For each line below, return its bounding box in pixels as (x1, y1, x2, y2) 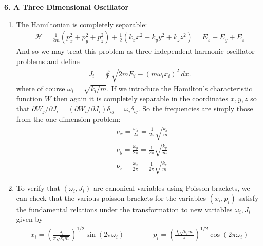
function (16, 93, 42, 104)
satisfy (238, 192, 259, 203)
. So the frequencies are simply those (138, 103, 253, 114)
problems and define (16, 55, 80, 66)
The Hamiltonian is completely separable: (16, 18, 147, 29)
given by (16, 214, 43, 224)
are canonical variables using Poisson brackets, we (93, 182, 250, 193)
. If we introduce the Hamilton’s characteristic (107, 83, 252, 93)
